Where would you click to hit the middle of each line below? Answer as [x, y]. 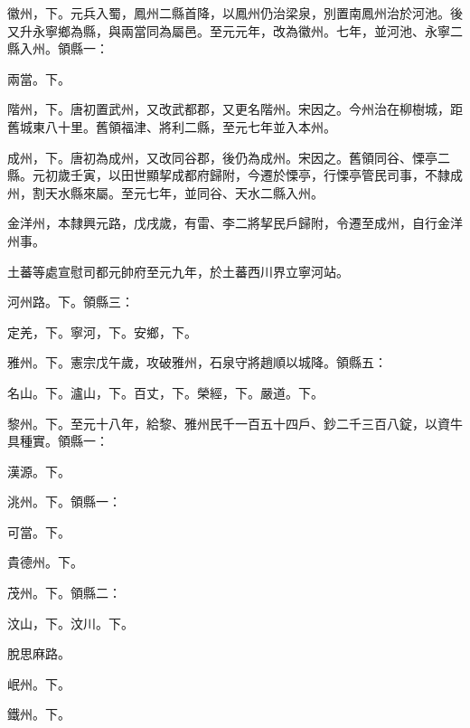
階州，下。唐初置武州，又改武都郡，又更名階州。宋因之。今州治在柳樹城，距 [235, 109]
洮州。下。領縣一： [64, 501]
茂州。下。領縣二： [64, 593]
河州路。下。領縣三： [70, 302]
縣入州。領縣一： [58, 48]
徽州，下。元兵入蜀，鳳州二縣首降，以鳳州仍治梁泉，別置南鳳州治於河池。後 [235, 13]
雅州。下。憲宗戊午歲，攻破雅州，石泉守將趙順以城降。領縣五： [197, 362]
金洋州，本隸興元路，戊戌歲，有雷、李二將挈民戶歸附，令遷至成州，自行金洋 [235, 223]
